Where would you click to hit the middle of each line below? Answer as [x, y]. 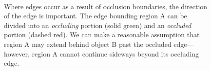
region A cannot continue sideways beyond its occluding [115, 53]
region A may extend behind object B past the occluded [88, 44]
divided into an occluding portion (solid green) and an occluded [98, 25]
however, [17, 53]
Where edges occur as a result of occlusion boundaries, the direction [106, 6]
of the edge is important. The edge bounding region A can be [96, 16]
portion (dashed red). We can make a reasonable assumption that [102, 35]
